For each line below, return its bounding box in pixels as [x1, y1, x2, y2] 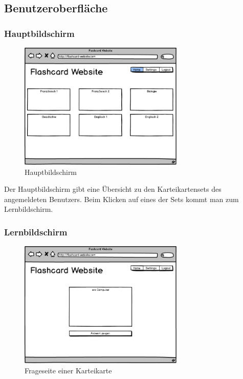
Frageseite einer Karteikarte [25, 365, 112, 375]
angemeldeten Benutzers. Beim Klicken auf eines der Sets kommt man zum [4, 193, 239, 204]
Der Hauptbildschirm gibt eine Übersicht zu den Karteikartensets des [4, 184, 222, 194]
